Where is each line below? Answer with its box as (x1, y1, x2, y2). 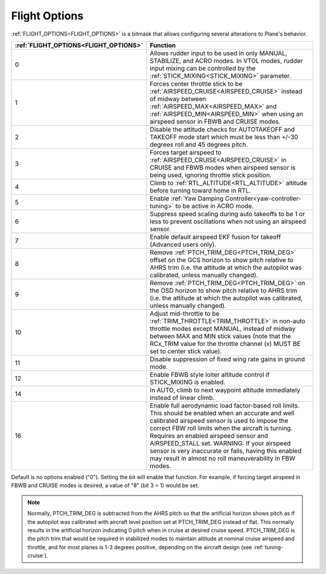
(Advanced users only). (150, 240, 217, 249)
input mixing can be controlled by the (150, 64, 256, 72)
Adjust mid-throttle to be (150, 309, 220, 317)
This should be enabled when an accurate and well (150, 409, 295, 417)
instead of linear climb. (150, 393, 215, 401)
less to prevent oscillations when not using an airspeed (150, 217, 306, 226)
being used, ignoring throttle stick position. (150, 171, 272, 179)
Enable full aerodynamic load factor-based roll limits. (150, 401, 300, 410)
